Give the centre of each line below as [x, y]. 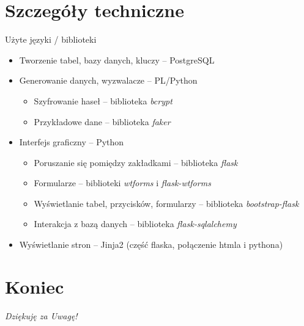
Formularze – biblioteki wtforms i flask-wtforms [122, 183]
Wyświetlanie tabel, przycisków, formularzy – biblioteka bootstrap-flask [166, 203]
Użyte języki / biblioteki [51, 39]
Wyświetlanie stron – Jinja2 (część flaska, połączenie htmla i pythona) [151, 245]
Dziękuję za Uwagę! [41, 315]
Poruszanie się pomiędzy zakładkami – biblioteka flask [136, 162]
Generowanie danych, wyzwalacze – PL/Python [108, 80]
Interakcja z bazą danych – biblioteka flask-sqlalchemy [135, 224]
